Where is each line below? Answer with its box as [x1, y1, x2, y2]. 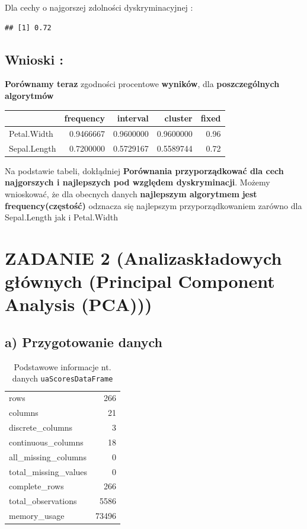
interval [117, 112, 149, 124]
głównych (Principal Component [5, 269, 275, 293]
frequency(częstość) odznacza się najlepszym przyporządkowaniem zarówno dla [5, 199, 302, 211]
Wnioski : [5, 50, 63, 68]
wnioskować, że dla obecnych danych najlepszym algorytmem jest [5, 188, 257, 200]
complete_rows [9, 480, 64, 492]
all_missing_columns [9, 450, 87, 463]
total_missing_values [9, 465, 88, 477]
